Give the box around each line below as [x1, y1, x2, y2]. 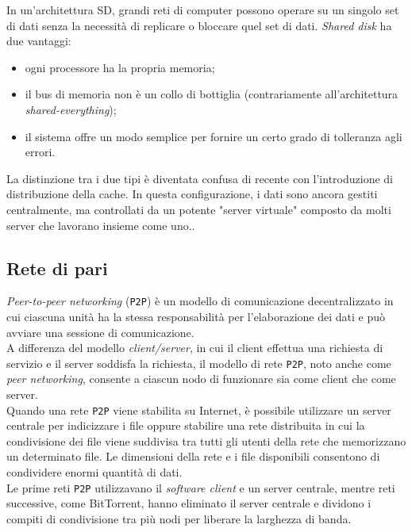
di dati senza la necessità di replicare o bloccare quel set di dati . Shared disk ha [6, 17, 392, 33]
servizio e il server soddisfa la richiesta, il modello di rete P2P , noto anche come [6, 354, 391, 371]
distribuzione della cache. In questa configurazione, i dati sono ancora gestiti [6, 186, 378, 202]
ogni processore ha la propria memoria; [25, 59, 215, 75]
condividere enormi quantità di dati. [6, 464, 183, 480]
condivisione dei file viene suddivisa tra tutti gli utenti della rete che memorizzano [6, 432, 406, 449]
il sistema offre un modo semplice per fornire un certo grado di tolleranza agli [25, 128, 402, 144]
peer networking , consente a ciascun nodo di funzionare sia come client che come [6, 370, 396, 387]
